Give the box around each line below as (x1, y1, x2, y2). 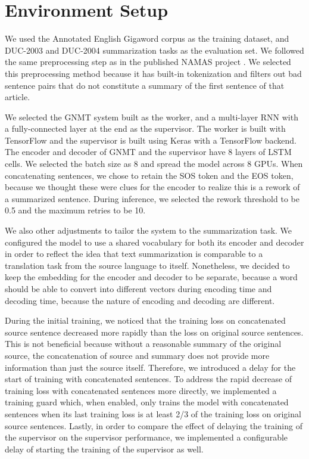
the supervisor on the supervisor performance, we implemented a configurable (5, 431, 288, 444)
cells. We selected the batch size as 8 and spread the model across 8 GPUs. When (5, 157, 303, 170)
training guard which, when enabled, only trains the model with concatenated (5, 396, 289, 408)
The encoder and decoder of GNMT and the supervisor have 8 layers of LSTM (5, 145, 292, 158)
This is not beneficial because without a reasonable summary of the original (5, 337, 282, 350)
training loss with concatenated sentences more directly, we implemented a (5, 384, 277, 396)
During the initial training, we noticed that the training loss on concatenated (5, 314, 286, 327)
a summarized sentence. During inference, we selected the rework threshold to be (5, 192, 299, 204)
